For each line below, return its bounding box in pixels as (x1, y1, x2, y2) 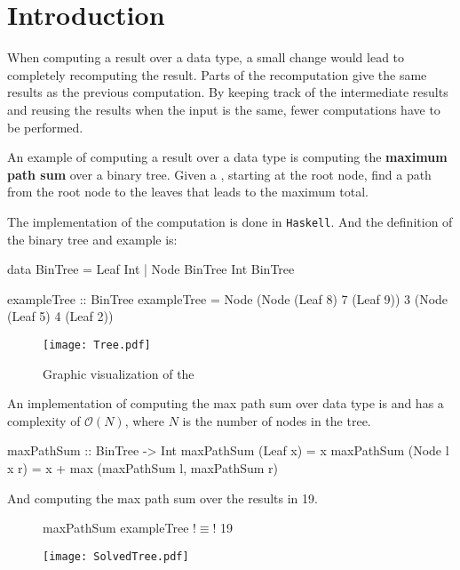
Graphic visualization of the (43, 364, 194, 382)
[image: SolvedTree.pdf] (43, 550, 189, 563)
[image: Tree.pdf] (43, 338, 151, 351)
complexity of (7, 411, 81, 430)
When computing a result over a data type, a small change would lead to (7, 48, 405, 67)
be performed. (7, 117, 83, 136)
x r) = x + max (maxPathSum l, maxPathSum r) (7, 458, 278, 477)
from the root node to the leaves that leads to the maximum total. (7, 182, 369, 201)
